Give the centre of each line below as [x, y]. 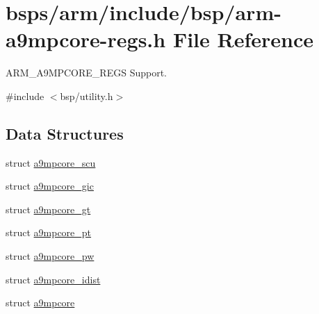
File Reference [243, 39]
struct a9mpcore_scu [51, 162]
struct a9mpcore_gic [50, 186]
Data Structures [65, 133]
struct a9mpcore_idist [53, 279]
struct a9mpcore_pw [50, 256]
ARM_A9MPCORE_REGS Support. [86, 73]
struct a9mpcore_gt [48, 209]
